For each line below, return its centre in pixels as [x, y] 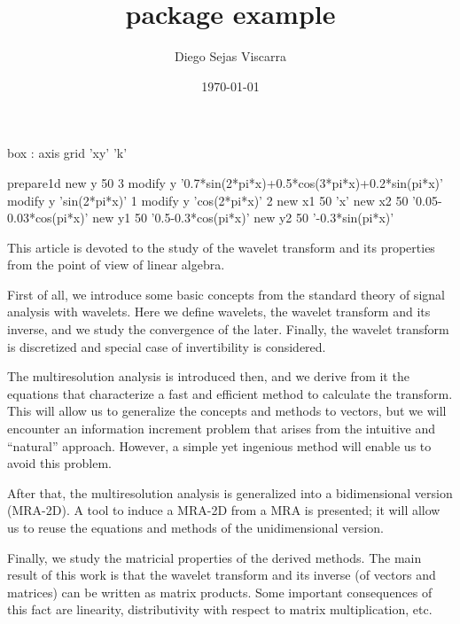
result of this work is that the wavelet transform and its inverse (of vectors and [222, 575]
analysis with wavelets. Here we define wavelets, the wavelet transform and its [219, 312]
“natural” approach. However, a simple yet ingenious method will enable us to [219, 445]
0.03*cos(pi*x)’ [48, 218]
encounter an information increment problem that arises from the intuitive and [222, 429]
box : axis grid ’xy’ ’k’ [67, 153]
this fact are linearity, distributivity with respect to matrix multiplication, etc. [220, 609]
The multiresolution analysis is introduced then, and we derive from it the [208, 376]
